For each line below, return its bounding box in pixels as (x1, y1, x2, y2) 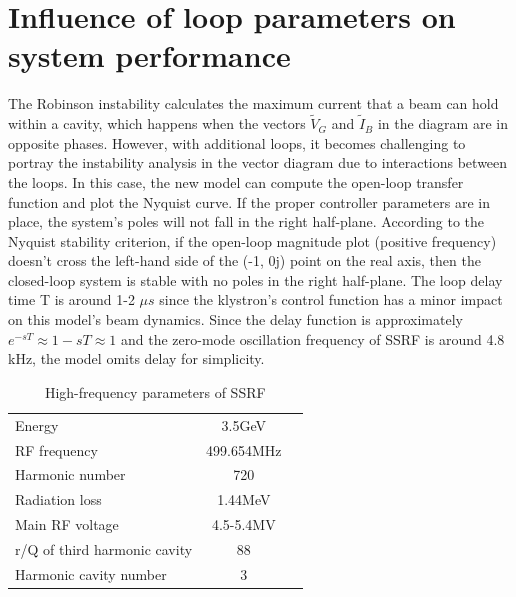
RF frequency (15, 439, 98, 460)
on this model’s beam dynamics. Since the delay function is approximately (8, 309, 463, 330)
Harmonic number (15, 464, 126, 485)
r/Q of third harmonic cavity (15, 538, 193, 559)
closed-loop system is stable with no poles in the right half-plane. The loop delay (8, 269, 503, 290)
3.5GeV (221, 414, 267, 435)
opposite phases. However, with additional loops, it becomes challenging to (8, 132, 466, 153)
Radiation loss (15, 489, 102, 510)
